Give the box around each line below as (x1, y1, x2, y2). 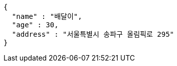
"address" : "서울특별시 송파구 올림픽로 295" (12, 30, 174, 38)
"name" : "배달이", (12, 12, 82, 20)
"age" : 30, (12, 21, 59, 29)
